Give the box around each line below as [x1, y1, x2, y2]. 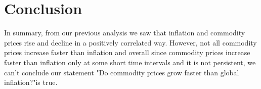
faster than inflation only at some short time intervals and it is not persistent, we [4, 57, 256, 67]
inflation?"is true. [4, 77, 58, 87]
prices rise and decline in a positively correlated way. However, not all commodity [4, 37, 257, 48]
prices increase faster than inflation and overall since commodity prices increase [4, 47, 250, 58]
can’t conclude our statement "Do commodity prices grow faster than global [4, 67, 239, 77]
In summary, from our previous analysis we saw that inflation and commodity [4, 27, 245, 38]
